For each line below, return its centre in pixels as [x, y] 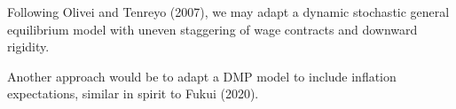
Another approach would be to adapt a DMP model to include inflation [202, 76]
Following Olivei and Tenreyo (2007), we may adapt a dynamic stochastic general [228, 12]
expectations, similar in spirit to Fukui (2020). [133, 93]
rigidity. [28, 47]
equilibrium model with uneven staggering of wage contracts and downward [212, 29]
